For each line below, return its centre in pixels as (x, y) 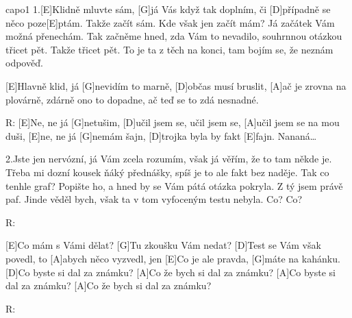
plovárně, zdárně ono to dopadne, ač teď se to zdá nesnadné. (132, 99)
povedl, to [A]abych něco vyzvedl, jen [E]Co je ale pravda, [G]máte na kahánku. (173, 258)
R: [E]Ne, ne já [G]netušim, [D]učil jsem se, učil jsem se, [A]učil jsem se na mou (173, 122)
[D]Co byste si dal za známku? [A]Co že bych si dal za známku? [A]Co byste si (171, 272)
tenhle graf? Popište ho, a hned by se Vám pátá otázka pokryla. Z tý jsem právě (174, 185)
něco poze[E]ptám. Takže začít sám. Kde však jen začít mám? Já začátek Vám (170, 22)
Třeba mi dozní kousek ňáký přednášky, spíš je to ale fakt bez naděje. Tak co (167, 172)
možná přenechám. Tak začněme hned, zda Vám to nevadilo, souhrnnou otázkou (174, 36)
